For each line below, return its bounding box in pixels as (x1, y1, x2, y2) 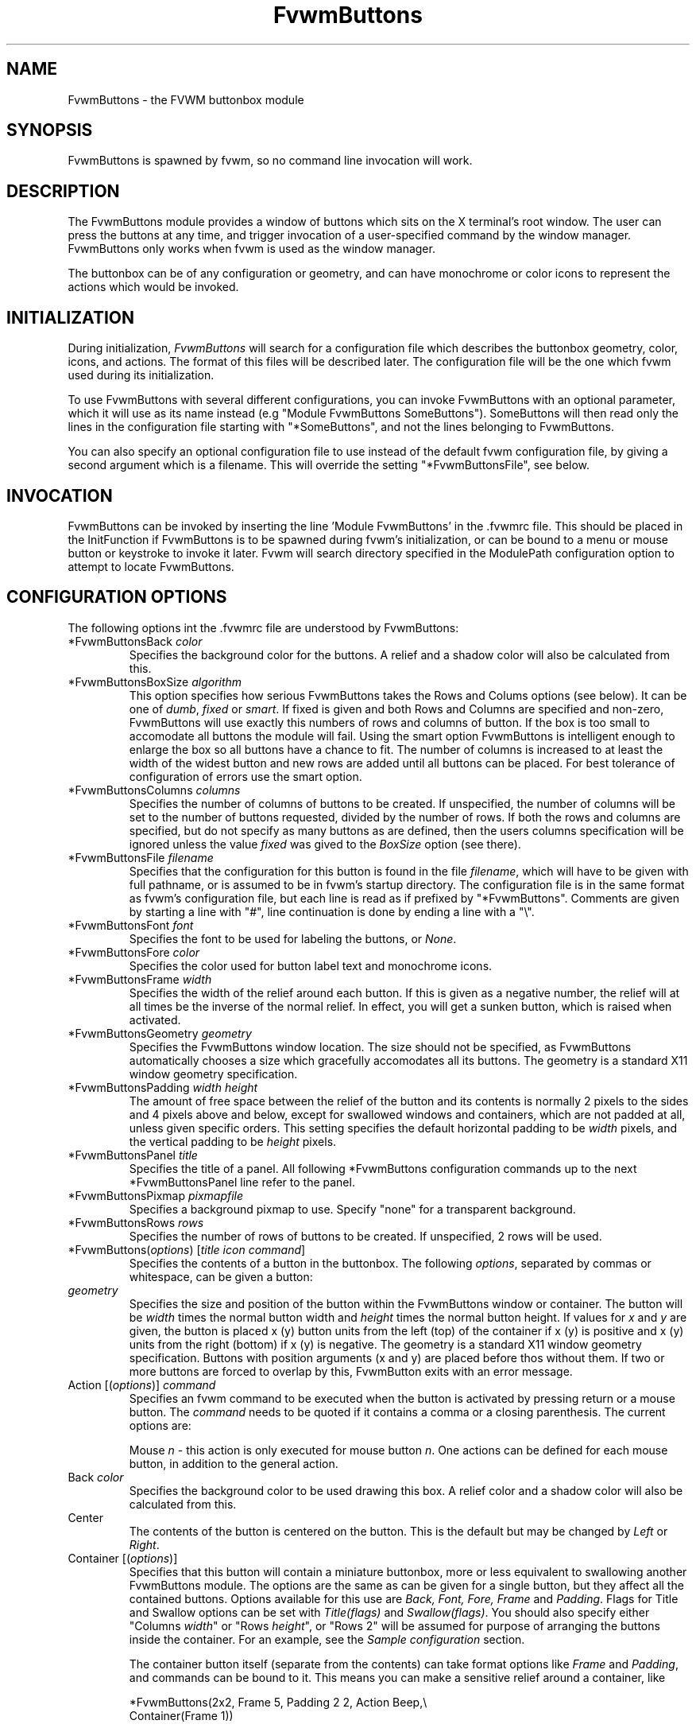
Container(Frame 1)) (129, 1708, 234, 1722)
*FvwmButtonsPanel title (68, 1147, 198, 1162)
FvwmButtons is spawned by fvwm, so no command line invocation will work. (68, 153, 473, 168)
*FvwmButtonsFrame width (68, 972, 212, 986)
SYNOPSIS (6, 120, 93, 141)
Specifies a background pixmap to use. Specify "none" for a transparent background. (129, 1202, 576, 1216)
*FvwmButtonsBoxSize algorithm (68, 674, 242, 689)
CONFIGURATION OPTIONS (6, 587, 227, 608)
